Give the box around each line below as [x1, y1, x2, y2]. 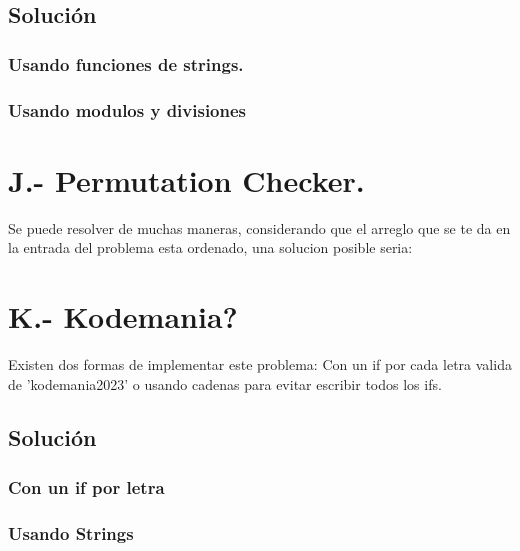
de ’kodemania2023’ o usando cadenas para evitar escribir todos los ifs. [8, 373, 442, 394]
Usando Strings [8, 520, 134, 545]
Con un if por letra [8, 474, 165, 499]
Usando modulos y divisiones [8, 97, 247, 122]
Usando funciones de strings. [8, 51, 244, 76]
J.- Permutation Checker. [8, 159, 365, 200]
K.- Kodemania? [8, 295, 238, 336]
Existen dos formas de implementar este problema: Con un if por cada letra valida [8, 353, 512, 374]
